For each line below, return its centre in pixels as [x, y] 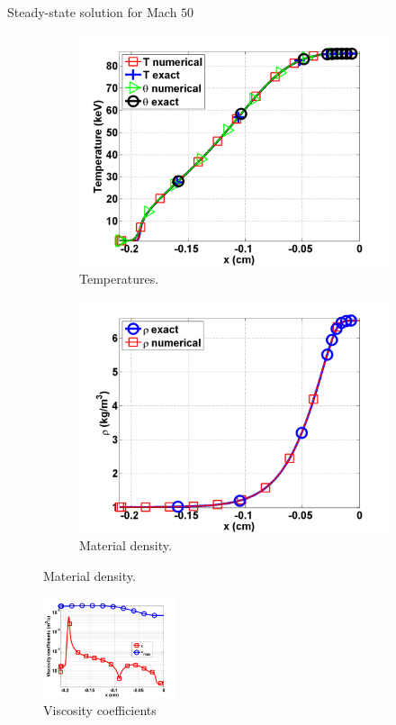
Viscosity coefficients [100, 710]
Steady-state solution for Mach [92, 12]
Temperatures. [119, 279]
